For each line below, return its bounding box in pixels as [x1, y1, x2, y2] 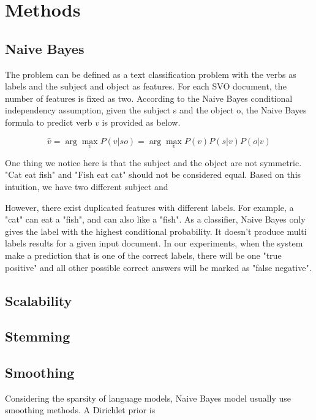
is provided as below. [102, 115, 181, 128]
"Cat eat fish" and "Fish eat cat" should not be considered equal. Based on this [5, 168, 301, 181]
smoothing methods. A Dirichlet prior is [5, 403, 156, 416]
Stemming [5, 327, 70, 346]
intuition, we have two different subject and [5, 180, 168, 193]
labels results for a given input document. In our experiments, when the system [5, 237, 303, 250]
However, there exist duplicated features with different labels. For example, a [5, 200, 294, 213]
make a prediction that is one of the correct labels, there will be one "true [5, 248, 282, 261]
